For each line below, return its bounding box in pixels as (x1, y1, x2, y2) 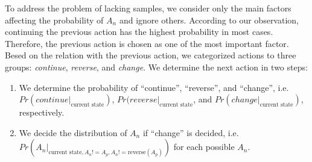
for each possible (173, 140, 235, 153)
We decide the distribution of (19, 126, 127, 139)
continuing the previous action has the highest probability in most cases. (5, 25, 273, 38)
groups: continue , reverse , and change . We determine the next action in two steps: (5, 60, 308, 73)
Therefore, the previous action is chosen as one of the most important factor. (5, 37, 289, 49)
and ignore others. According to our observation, (119, 13, 299, 26)
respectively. (19, 106, 65, 119)
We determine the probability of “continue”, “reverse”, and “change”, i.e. (19, 81, 289, 93)
